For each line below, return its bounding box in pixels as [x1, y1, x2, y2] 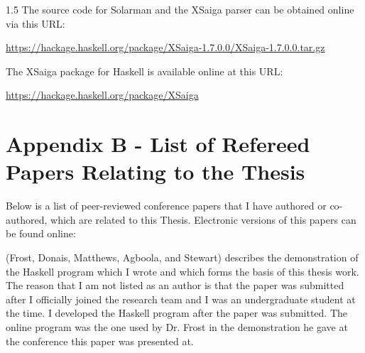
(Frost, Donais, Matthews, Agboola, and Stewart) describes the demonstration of [6, 250, 359, 265]
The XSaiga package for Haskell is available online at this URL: [6, 63, 283, 78]
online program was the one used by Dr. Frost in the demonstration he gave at [6, 320, 348, 335]
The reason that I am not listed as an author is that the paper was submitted [6, 278, 344, 293]
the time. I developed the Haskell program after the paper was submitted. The [6, 305, 348, 320]
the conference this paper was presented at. [6, 333, 194, 348]
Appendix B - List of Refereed [6, 129, 310, 158]
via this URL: [6, 16, 65, 31]
